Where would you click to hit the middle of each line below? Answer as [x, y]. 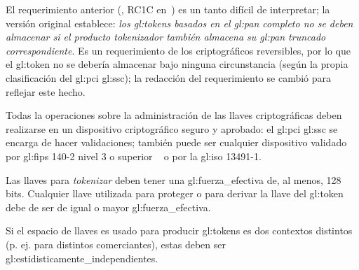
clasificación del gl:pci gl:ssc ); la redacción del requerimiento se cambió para [169, 77]
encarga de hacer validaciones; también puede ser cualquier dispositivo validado [176, 142]
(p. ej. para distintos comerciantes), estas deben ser [116, 244]
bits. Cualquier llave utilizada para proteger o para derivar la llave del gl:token [175, 193]
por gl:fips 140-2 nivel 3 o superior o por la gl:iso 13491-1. [134, 156]
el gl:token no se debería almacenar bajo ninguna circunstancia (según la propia [177, 64]
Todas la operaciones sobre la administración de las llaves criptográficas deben [174, 115]
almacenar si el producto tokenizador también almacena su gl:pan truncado [166, 37]
